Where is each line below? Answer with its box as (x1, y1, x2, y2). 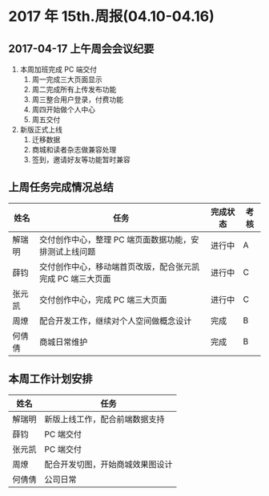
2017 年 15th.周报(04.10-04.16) (8, 7, 215, 26)
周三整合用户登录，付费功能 (31, 95, 124, 104)
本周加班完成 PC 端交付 (19, 65, 98, 74)
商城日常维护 (38, 336, 88, 348)
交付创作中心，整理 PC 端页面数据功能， (38, 234, 191, 245)
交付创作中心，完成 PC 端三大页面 (38, 294, 167, 305)
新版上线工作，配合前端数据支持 (44, 413, 166, 425)
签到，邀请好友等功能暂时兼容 (31, 155, 130, 165)
